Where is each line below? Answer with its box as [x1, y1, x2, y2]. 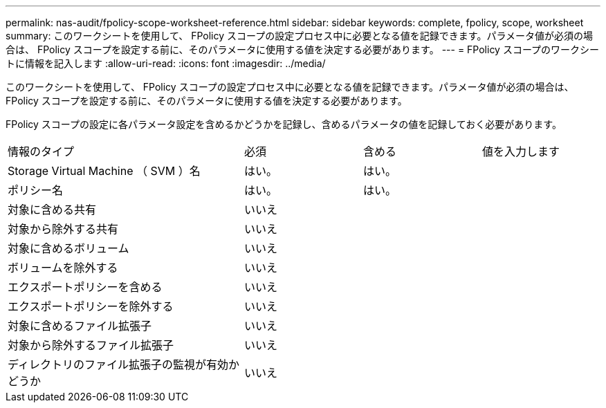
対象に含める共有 [8, 203, 97, 216]
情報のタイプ [8, 145, 75, 158]
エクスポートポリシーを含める [8, 280, 163, 294]
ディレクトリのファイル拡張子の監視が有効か [8, 358, 239, 371]
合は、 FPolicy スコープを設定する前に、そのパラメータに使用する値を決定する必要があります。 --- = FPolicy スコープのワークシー [6, 44, 600, 55]
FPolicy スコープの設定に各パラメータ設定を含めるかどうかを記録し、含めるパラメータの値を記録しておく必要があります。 [6, 118, 562, 130]
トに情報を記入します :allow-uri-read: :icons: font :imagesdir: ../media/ [6, 57, 326, 69]
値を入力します [482, 145, 560, 158]
